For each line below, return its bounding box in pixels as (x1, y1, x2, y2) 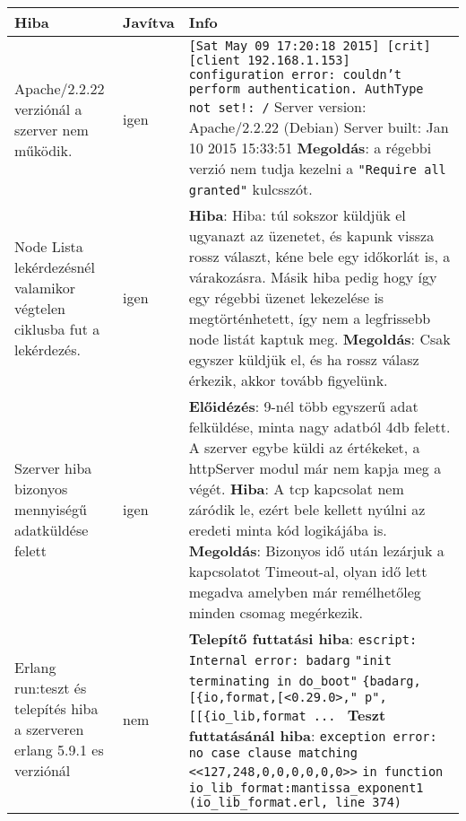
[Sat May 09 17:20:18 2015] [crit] (188, 39, 431, 53)
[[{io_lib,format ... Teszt (188, 704, 386, 725)
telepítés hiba (14, 698, 99, 719)
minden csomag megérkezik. (188, 602, 363, 623)
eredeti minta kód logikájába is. (188, 520, 387, 540)
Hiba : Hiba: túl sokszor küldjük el (188, 205, 406, 225)
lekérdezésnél (14, 256, 95, 277)
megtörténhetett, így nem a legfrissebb (188, 308, 431, 328)
